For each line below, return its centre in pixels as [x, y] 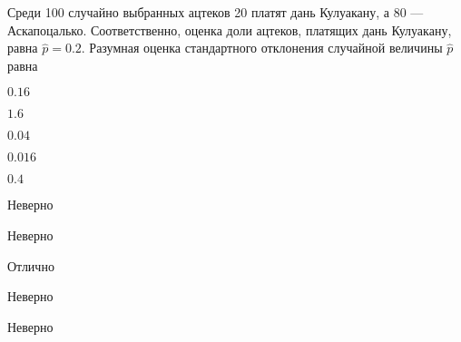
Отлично [31, 265]
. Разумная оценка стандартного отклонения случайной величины [262, 48]
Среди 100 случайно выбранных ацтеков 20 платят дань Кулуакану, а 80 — [216, 12]
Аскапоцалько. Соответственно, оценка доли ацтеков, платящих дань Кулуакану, [230, 29]
